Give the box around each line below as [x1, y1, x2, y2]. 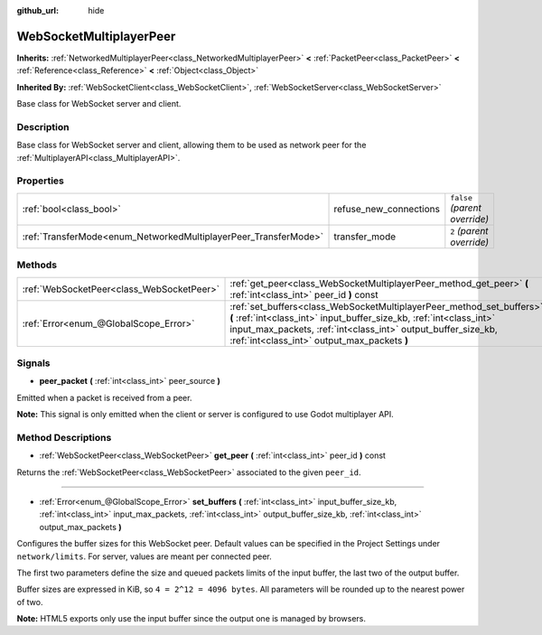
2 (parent [450, 224, 489, 237]
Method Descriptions [16, 431, 112, 444]
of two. [16, 596, 43, 607]
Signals [16, 357, 51, 369]
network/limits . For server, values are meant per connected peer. [16, 551, 272, 562]
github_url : [16, 5, 59, 15]
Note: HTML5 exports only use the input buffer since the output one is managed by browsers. [16, 613, 366, 624]
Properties [16, 174, 65, 187]
